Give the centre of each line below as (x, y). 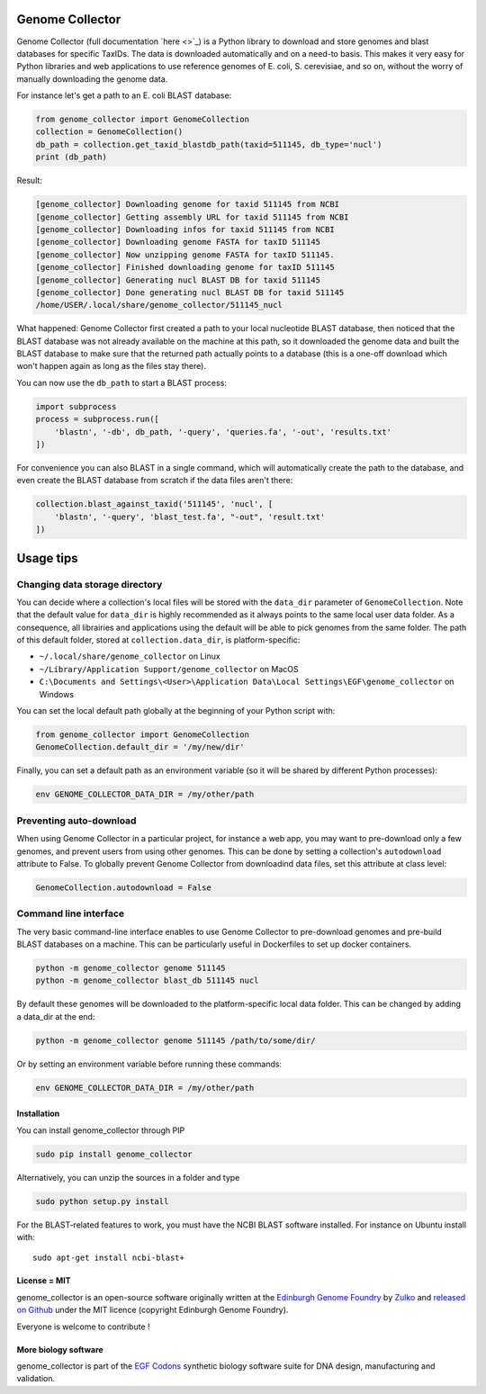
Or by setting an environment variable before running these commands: (149, 1064)
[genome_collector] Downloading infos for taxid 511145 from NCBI (185, 229)
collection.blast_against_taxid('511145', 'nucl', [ (154, 504)
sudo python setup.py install (102, 1201)
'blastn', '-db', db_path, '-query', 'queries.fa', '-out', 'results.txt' (223, 432)
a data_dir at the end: (56, 1016)
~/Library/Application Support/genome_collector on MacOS (169, 669)
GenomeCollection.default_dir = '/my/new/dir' (140, 747)
